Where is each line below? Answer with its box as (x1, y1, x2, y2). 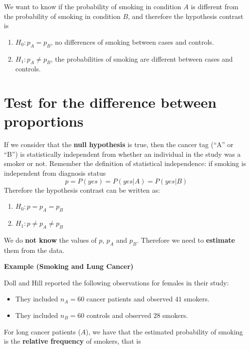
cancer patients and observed (86, 294, 173, 304)
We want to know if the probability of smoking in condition (4, 1, 181, 11)
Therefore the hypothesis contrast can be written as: (4, 184, 160, 195)
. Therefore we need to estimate (137, 234, 235, 245)
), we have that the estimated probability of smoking (86, 326, 243, 336)
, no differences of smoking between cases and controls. (51, 36, 214, 47)
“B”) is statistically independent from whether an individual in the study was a (4, 149, 241, 159)
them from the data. (4, 245, 65, 255)
